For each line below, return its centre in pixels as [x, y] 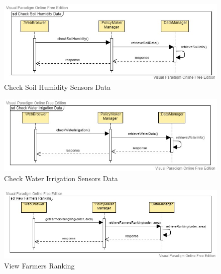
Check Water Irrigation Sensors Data [61, 178]
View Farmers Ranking [39, 265]
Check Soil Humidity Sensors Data [57, 87]
